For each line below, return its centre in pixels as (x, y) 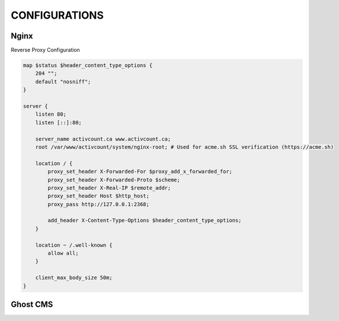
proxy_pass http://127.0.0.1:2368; (99, 204)
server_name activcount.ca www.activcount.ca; (103, 139)
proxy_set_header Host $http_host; (99, 196)
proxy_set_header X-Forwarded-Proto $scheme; (114, 180)
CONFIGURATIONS (57, 15)
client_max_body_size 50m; (74, 278)
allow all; (63, 253)
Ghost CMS (32, 304)
